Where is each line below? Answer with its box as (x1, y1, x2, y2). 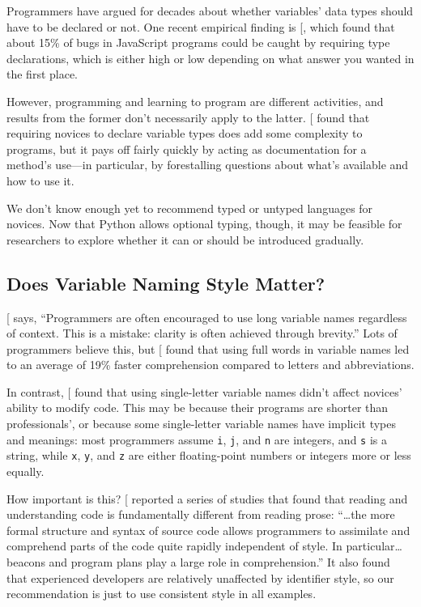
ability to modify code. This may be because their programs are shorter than (6, 399, 389, 416)
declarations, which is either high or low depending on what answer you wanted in (6, 49, 415, 66)
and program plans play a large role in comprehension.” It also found (49, 553, 390, 570)
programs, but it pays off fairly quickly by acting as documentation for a (6, 140, 367, 157)
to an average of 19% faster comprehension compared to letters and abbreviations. (6, 356, 415, 373)
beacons (6, 553, 45, 570)
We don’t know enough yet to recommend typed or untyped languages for (6, 199, 373, 216)
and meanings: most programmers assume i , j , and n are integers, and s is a (6, 431, 388, 448)
